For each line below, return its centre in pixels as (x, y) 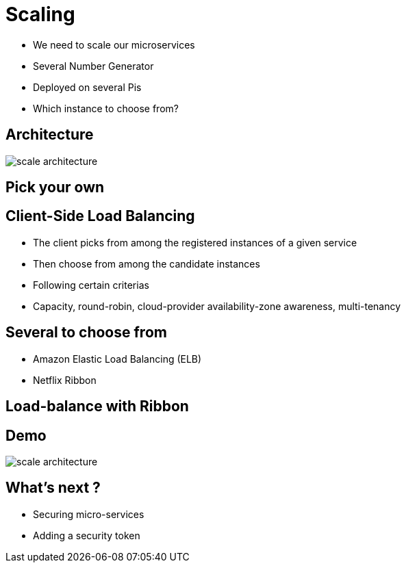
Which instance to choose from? (106, 108)
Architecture (50, 135)
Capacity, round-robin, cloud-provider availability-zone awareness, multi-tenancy (217, 306)
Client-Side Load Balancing (100, 216)
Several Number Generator (93, 66)
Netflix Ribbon (65, 380)
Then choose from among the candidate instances (147, 263)
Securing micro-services (89, 514)
